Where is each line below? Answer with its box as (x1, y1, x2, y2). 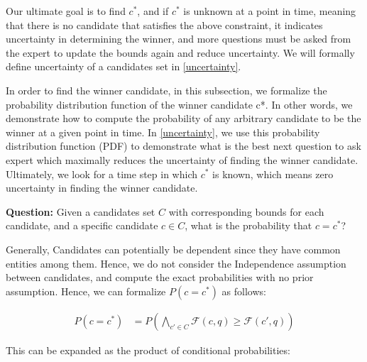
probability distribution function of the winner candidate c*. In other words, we (6, 97, 353, 111)
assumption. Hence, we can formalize (6, 283, 166, 298)
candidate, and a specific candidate (6, 218, 158, 233)
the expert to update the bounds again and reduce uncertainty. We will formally (6, 45, 355, 60)
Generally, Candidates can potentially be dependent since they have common (6, 241, 341, 256)
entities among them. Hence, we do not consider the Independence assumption (6, 256, 346, 270)
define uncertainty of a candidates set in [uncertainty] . (6, 59, 241, 74)
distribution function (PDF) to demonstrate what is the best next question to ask (6, 138, 361, 153)
